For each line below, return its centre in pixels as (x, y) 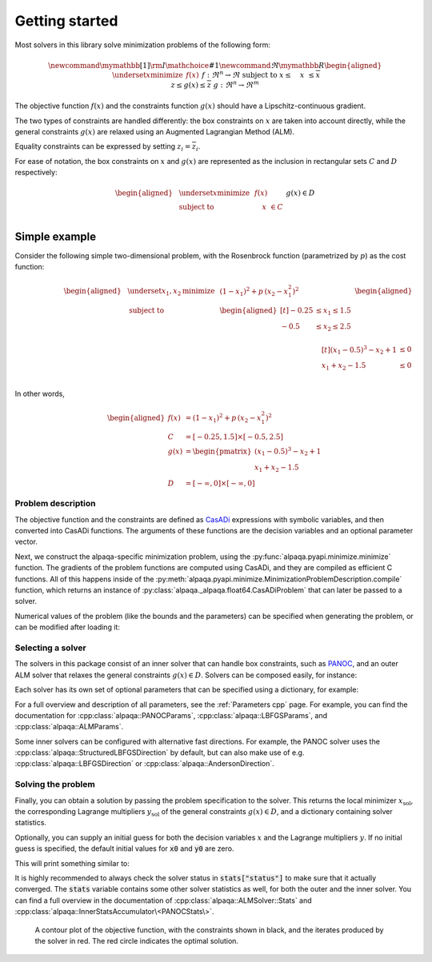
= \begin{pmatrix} (218, 451)
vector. (26, 542)
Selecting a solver (51, 648)
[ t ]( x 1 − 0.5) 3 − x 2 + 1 (359, 350)
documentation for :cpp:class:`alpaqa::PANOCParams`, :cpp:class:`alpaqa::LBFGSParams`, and (171, 715)
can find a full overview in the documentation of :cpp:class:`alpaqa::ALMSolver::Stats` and (163, 900)
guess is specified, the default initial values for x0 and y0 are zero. (124, 848)
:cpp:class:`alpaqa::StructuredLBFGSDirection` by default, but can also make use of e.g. (160, 752)
